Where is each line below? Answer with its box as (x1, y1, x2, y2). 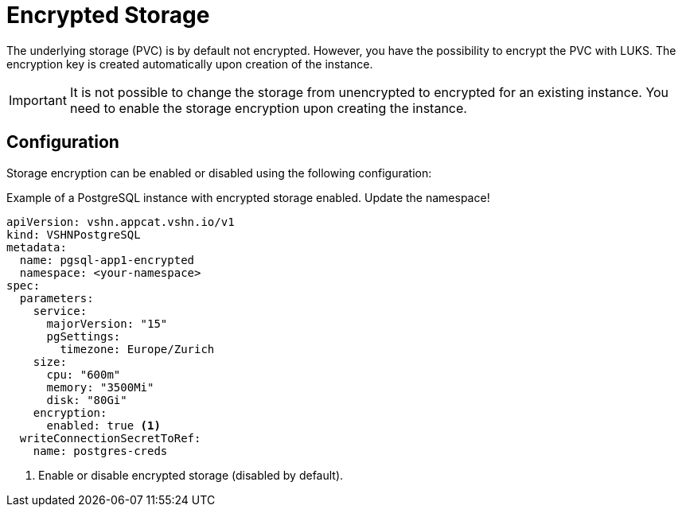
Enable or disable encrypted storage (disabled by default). (38, 468, 344, 482)
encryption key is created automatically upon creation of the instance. (6, 56, 373, 71)
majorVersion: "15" (46, 317, 168, 330)
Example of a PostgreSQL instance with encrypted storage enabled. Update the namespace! (6, 190, 490, 204)
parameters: (19, 291, 94, 305)
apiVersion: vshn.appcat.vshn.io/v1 (6, 215, 235, 228)
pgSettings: (46, 329, 121, 343)
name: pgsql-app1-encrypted (19, 253, 195, 266)
